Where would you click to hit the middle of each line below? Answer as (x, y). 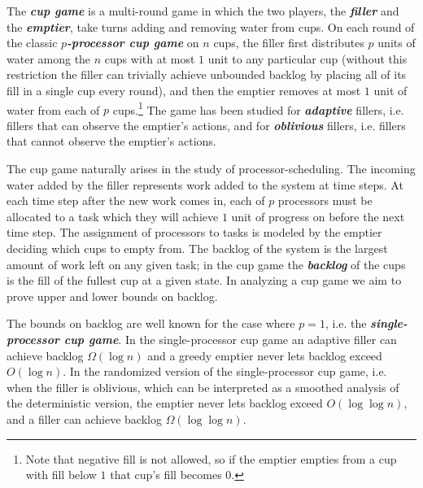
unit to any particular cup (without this (307, 58)
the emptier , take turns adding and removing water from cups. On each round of (211, 26)
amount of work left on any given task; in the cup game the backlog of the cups (206, 264)
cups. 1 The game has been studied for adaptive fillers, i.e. (258, 108)
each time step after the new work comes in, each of (136, 200)
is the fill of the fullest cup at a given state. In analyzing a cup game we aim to (204, 280)
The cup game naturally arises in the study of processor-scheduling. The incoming (211, 168)
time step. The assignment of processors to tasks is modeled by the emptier (194, 232)
